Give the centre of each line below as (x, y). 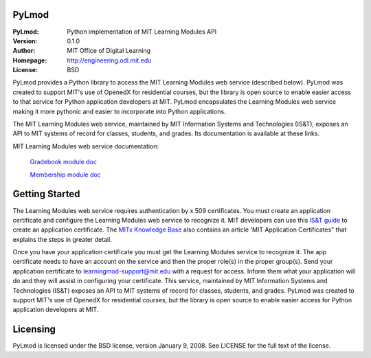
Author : (24, 51)
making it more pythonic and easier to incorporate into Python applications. (119, 111)
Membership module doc (65, 175)
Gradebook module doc (64, 162)
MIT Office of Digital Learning (109, 51)
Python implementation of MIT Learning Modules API (142, 32)
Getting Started (46, 194)
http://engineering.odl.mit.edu (109, 60)
